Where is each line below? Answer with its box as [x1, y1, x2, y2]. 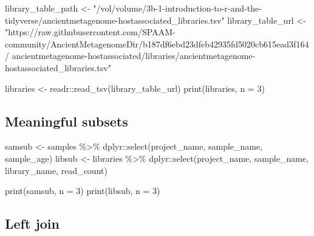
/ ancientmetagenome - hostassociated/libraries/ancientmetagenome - [5, 49, 256, 62]
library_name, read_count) [5, 164, 108, 176]
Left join [5, 214, 60, 233]
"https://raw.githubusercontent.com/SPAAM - [5, 26, 176, 38]
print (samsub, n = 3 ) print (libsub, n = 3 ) [5, 184, 160, 197]
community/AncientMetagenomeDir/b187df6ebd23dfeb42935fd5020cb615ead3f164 [5, 37, 309, 50]
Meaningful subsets [5, 111, 128, 130]
